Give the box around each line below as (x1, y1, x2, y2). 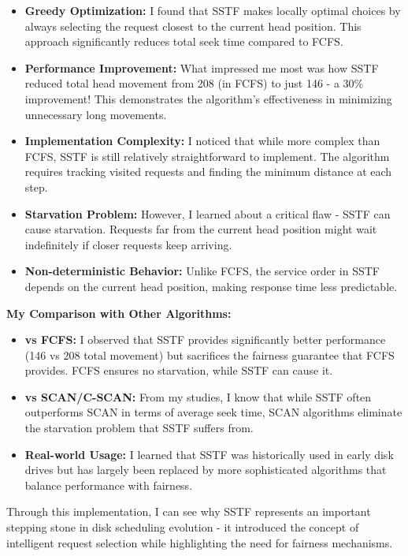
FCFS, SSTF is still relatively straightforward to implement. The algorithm (24, 147, 390, 164)
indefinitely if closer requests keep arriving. (24, 236, 232, 252)
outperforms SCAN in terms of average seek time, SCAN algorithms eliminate (24, 404, 402, 420)
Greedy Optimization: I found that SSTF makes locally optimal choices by (24, 2, 401, 18)
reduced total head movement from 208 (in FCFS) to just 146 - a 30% (24, 75, 364, 91)
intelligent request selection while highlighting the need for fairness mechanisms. (6, 534, 393, 550)
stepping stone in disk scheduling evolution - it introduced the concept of (6, 519, 359, 535)
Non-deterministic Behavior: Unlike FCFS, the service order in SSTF (24, 263, 380, 279)
